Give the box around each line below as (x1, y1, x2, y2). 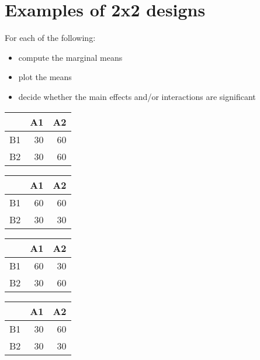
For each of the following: (5, 32, 96, 44)
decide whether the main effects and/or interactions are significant (18, 90, 256, 102)
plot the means (18, 71, 72, 83)
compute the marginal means (18, 51, 123, 63)
